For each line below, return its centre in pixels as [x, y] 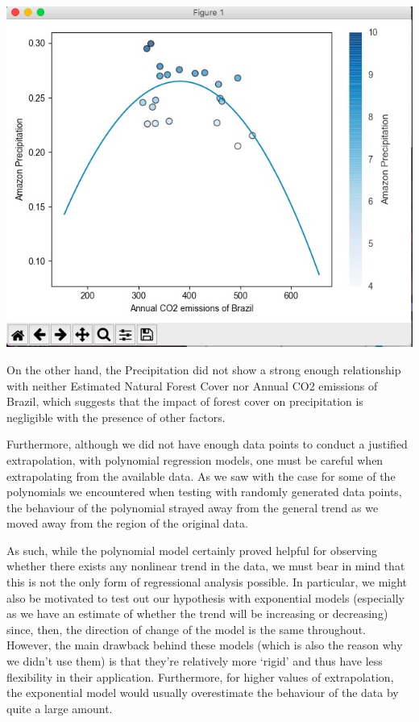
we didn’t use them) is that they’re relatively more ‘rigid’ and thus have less [195, 661]
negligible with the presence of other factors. [116, 417]
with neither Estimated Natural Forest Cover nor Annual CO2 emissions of [192, 385]
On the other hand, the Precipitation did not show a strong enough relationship [204, 369]
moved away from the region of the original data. [127, 523]
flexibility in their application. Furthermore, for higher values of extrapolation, [200, 676]
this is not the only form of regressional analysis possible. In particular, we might [207, 582]
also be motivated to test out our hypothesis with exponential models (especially [205, 597]
